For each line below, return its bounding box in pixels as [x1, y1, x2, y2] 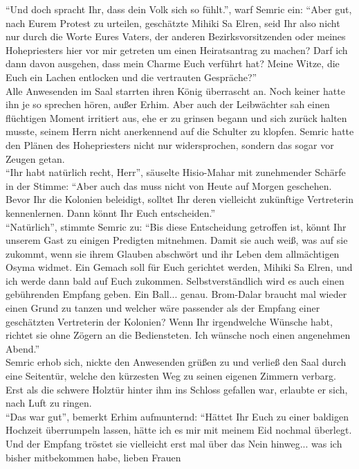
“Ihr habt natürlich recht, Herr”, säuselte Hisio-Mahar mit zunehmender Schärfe [6, 165, 346, 179]
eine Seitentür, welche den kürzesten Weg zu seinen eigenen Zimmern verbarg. [6, 369, 336, 383]
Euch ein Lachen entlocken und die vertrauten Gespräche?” [6, 69, 257, 84]
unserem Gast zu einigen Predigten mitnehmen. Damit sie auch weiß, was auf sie [6, 233, 348, 247]
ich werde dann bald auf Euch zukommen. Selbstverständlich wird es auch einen [6, 273, 344, 287]
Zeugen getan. [6, 151, 65, 166]
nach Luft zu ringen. [6, 396, 92, 410]
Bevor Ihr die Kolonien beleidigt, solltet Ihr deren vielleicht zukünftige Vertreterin [6, 192, 354, 206]
